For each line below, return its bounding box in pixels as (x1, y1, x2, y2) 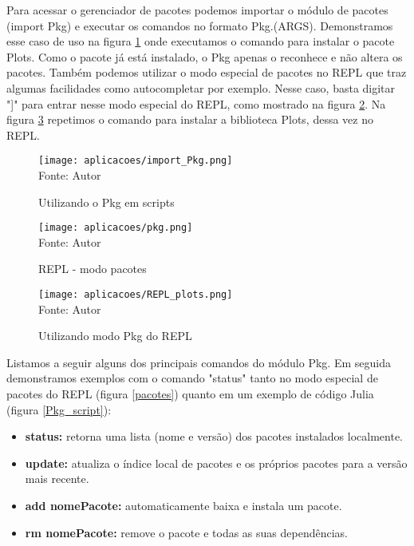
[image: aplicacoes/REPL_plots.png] (38, 289, 233, 301)
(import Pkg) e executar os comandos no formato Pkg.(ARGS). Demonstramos (6, 17, 393, 34)
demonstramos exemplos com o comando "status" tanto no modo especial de (6, 370, 378, 386)
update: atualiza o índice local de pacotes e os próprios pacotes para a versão (25, 454, 408, 471)
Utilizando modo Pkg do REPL (38, 327, 192, 344)
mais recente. (25, 470, 89, 487)
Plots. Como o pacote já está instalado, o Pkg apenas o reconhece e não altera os (6, 48, 403, 65)
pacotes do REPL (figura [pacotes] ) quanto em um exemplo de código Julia (6, 386, 374, 402)
